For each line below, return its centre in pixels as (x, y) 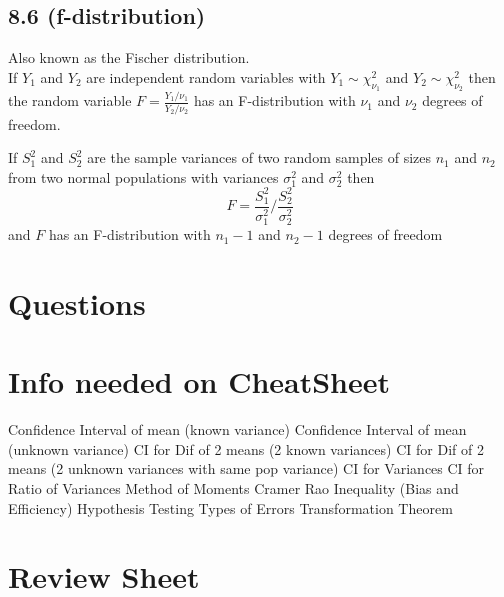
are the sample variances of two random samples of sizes (259, 157)
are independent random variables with (206, 76)
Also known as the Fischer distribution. (129, 57)
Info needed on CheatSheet (199, 381)
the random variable (70, 100)
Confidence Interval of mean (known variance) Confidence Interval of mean (237, 429)
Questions (77, 302)
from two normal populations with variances (143, 176)
